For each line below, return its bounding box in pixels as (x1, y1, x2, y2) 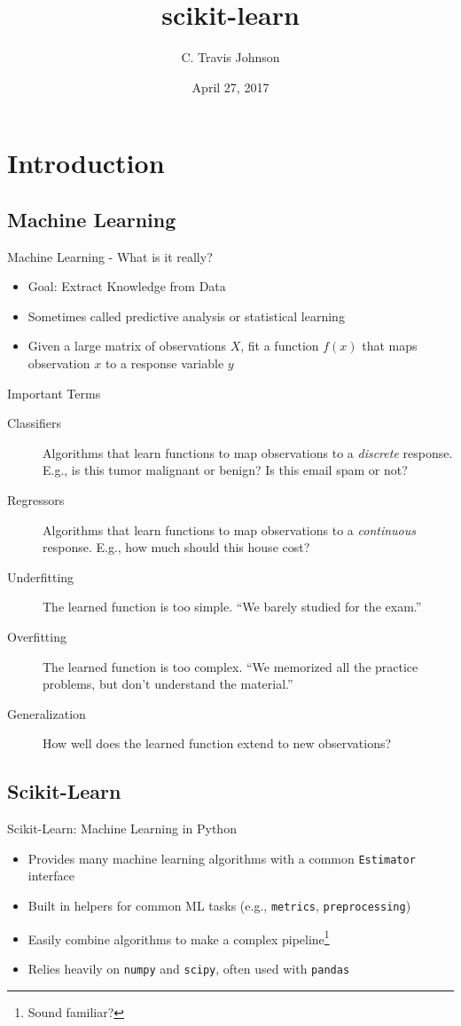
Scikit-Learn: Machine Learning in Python (7, 819, 237, 838)
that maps (362, 336, 418, 355)
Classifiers (7, 414, 61, 432)
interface (27, 866, 74, 885)
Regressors (7, 491, 65, 509)
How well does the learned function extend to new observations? (43, 734, 392, 753)
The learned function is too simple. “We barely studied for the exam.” (43, 597, 422, 616)
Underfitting (7, 567, 74, 586)
